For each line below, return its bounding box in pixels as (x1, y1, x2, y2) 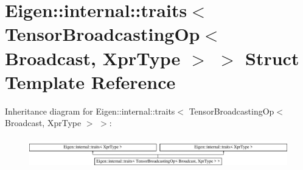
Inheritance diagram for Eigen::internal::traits (5, 104, 175, 117)
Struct (245, 45, 299, 70)
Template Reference (5, 69, 176, 94)
